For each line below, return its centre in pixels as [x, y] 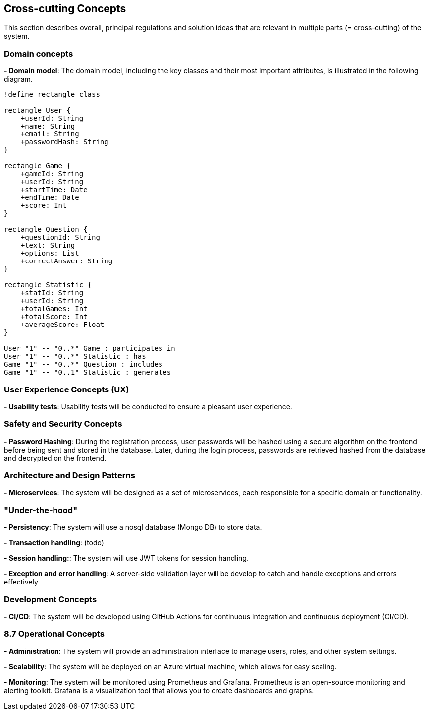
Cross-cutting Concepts [65, 9]
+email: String [50, 134]
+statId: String [52, 293]
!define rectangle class [52, 95]
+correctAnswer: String [67, 261]
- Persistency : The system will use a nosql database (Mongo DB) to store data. [133, 527]
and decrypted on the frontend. [55, 458]
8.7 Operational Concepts [54, 634]
